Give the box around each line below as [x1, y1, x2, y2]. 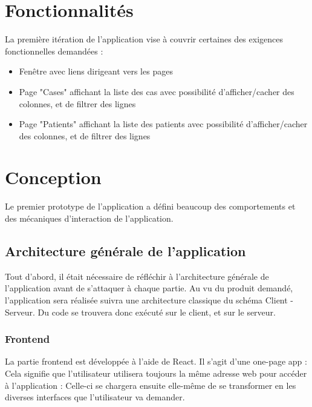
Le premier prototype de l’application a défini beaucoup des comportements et [5, 200, 296, 213]
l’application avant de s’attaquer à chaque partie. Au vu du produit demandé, [5, 282, 293, 294]
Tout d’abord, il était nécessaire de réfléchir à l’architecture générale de [5, 270, 269, 282]
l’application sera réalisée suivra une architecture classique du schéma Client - [5, 293, 294, 306]
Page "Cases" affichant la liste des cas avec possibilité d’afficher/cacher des [19, 85, 294, 98]
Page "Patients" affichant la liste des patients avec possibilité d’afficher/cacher [19, 117, 308, 130]
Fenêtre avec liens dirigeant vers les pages [19, 65, 173, 78]
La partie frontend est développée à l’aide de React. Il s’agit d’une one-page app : [5, 355, 307, 368]
